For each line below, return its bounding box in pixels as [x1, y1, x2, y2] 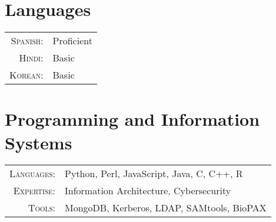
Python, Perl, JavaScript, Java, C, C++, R [65, 166, 243, 181]
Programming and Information [5, 107, 260, 131]
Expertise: [13, 184, 56, 198]
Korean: [9, 68, 44, 82]
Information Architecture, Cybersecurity [65, 184, 231, 198]
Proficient [52, 34, 92, 48]
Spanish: [11, 34, 44, 48]
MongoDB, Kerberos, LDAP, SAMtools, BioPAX [65, 201, 267, 215]
